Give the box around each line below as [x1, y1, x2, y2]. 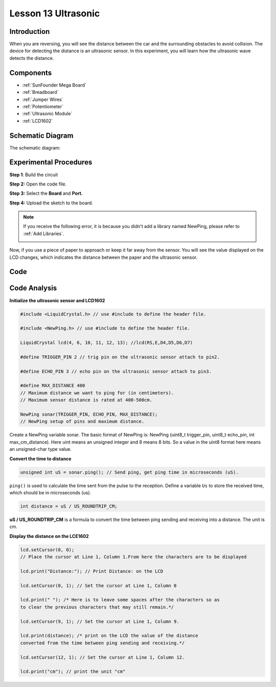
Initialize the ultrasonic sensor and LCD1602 [9, 297, 105, 303]
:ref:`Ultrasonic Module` [22, 111, 73, 117]
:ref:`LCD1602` [22, 118, 53, 124]
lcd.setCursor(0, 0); [20, 547, 75, 553]
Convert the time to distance [9, 455, 72, 462]
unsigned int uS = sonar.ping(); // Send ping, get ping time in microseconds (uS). [20, 469, 239, 475]
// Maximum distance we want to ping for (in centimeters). [20, 390, 174, 395]
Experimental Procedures [9, 158, 93, 166]
